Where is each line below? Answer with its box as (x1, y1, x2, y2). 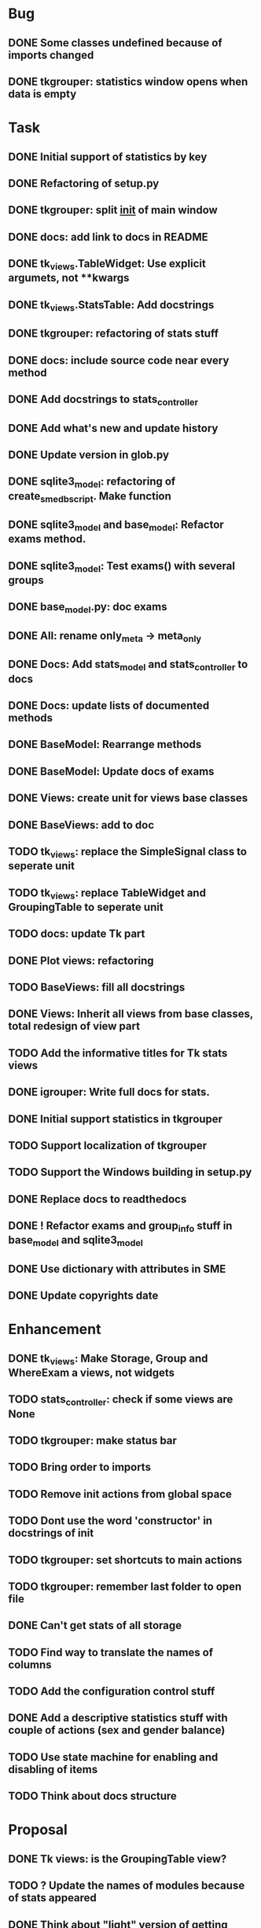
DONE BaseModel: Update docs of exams (8, 765, 215, 778)
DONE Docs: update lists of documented (8, 699, 210, 713)
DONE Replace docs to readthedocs (8, 1193, 187, 1206)
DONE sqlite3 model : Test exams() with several (8, 559, 236, 574)
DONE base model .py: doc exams (8, 600, 167, 616)
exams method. (8, 533, 86, 546)
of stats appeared (8, 1891, 97, 1904)
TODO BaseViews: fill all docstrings (8, 980, 186, 993)
